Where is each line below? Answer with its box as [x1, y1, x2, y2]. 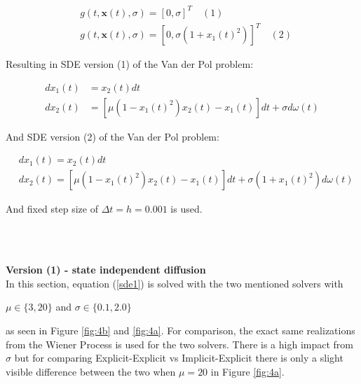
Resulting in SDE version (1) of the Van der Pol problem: [6, 57, 254, 71]
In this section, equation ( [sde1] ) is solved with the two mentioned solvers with [6, 276, 343, 290]
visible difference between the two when [6, 364, 176, 378]
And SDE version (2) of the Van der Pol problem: [6, 129, 219, 143]
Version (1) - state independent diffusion [6, 262, 206, 277]
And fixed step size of [6, 201, 98, 216]
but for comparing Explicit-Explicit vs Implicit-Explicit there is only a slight [14, 350, 343, 365]
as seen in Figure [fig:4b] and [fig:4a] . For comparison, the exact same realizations [6, 322, 355, 337]
